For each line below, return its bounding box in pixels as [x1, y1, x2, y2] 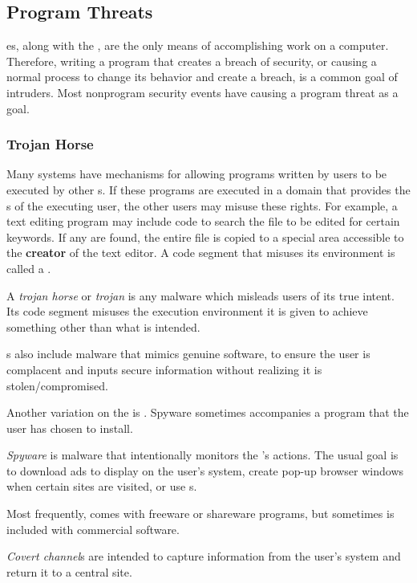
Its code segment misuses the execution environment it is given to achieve [6, 303, 368, 320]
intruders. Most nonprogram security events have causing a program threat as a [6, 84, 399, 100]
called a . [6, 259, 51, 276]
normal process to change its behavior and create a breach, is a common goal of [6, 68, 398, 85]
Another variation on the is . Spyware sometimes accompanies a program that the [6, 404, 409, 421]
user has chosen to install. [6, 419, 133, 436]
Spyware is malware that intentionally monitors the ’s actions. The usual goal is [6, 446, 399, 463]
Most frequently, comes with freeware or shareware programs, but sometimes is [6, 505, 395, 522]
